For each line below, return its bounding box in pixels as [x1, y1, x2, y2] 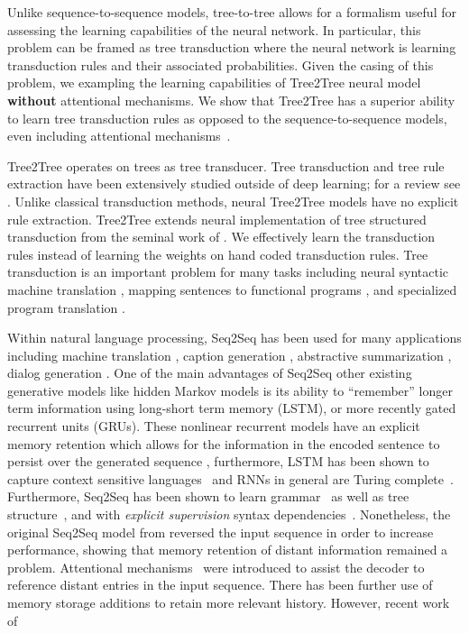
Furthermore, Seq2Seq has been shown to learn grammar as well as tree [7, 487, 409, 506]
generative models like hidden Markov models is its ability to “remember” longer [7, 381, 453, 399]
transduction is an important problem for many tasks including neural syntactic [7, 262, 449, 281]
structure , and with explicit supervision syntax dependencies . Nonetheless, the [7, 505, 451, 524]
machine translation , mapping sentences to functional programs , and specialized [7, 280, 457, 298]
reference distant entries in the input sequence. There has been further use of [7, 575, 433, 594]
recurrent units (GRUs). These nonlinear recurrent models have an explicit [7, 417, 420, 436]
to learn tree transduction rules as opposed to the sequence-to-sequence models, [7, 108, 447, 127]
